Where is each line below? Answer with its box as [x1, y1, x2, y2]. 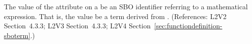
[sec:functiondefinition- [154, 21, 222, 31]
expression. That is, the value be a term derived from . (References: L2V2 [4, 11, 227, 21]
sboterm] [4, 30, 31, 40]
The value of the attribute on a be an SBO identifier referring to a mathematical [4, 1, 248, 11]
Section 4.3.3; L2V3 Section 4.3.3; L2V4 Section [4, 21, 151, 31]
